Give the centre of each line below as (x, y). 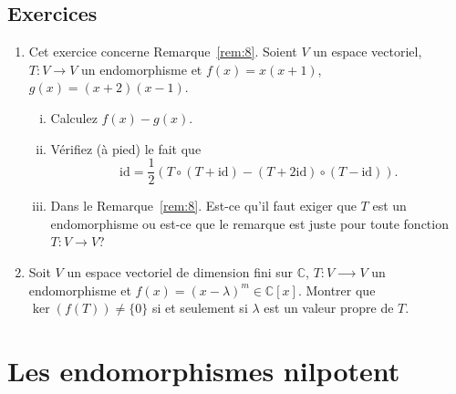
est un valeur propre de (329, 308)
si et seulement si (200, 308)
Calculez (74, 117)
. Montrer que (337, 290)
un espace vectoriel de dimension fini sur (180, 272)
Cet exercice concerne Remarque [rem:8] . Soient (163, 52)
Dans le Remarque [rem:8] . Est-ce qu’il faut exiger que (203, 206)
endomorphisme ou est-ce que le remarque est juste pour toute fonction (249, 223)
